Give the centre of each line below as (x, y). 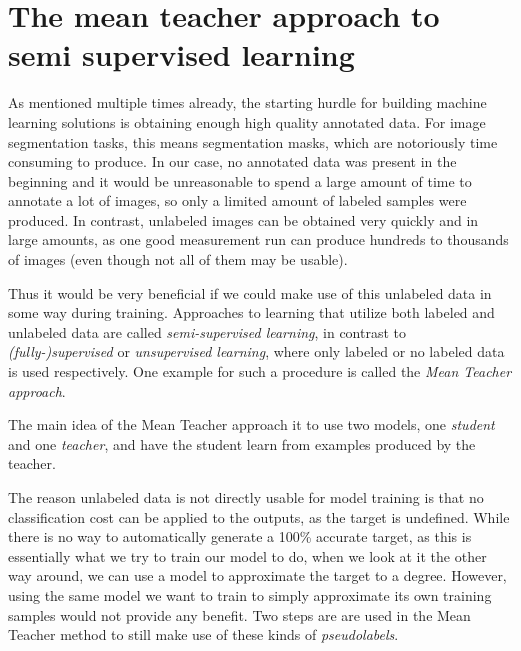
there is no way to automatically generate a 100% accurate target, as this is (240, 536)
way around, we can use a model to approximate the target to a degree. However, (257, 575)
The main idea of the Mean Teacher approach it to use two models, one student (251, 424)
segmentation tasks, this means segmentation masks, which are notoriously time (253, 141)
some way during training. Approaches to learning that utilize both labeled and (251, 312)
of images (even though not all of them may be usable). (178, 259)
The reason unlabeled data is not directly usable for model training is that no (246, 497)
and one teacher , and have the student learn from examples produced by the (242, 443)
